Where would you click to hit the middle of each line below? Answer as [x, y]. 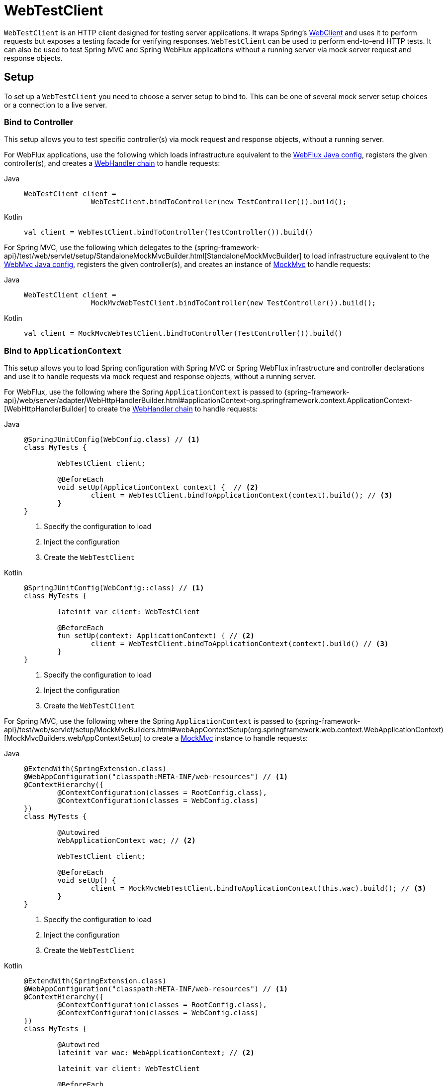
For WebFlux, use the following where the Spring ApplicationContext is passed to [143, 392]
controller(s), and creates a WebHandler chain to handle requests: [112, 163]
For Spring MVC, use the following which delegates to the [98, 248]
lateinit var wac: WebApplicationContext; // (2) [156, 1053]
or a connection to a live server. [56, 105]
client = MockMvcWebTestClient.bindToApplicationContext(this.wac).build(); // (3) [259, 888]
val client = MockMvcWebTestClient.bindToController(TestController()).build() [183, 334]
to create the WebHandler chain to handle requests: [173, 409]
